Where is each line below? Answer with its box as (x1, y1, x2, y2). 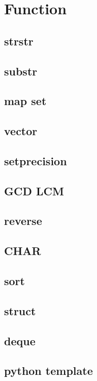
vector (4, 123, 38, 139)
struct (4, 302, 36, 318)
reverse (4, 213, 42, 228)
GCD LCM (4, 183, 64, 198)
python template (4, 363, 93, 378)
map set (4, 93, 47, 109)
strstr (4, 33, 34, 48)
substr (4, 63, 38, 79)
